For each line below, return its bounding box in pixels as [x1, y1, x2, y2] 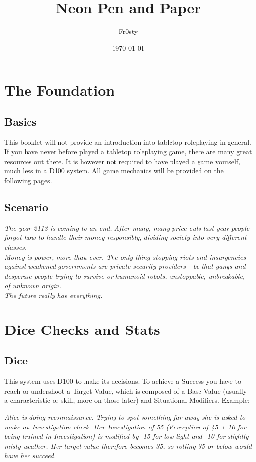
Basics [4, 113, 37, 129]
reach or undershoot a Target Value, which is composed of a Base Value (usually [4, 385, 247, 396]
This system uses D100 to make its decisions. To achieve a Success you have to [4, 376, 241, 386]
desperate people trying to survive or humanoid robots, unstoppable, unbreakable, [4, 270, 245, 281]
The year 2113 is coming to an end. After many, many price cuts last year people [4, 222, 250, 232]
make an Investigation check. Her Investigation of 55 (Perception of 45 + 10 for [4, 421, 246, 431]
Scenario [4, 199, 49, 215]
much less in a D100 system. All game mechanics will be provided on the [4, 165, 224, 176]
